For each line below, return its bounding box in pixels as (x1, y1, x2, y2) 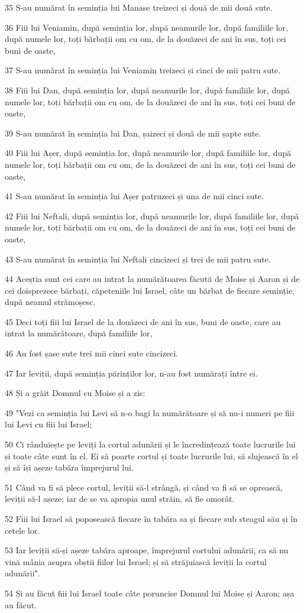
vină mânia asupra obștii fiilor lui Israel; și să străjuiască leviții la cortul (5, 555, 267, 567)
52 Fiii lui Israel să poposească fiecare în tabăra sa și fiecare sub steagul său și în (5, 513, 297, 524)
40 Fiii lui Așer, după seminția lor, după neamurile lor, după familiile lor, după (5, 147, 292, 159)
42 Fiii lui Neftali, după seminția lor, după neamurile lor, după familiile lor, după (5, 209, 299, 222)
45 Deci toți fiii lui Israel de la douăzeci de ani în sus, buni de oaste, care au (5, 315, 281, 327)
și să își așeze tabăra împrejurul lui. (5, 461, 134, 473)
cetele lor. (5, 524, 40, 536)
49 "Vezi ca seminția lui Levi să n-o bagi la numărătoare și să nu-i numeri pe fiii (5, 406, 295, 419)
